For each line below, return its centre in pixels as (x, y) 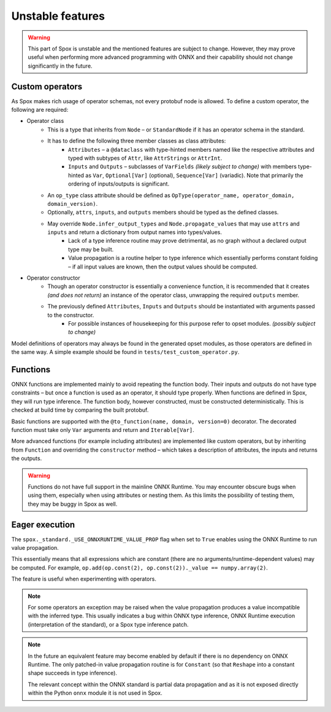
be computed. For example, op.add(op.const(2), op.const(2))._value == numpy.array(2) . (139, 568)
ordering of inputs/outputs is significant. (119, 184)
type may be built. (91, 249)
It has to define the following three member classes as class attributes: (137, 141)
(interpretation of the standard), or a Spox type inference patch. (108, 624)
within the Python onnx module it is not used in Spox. (95, 693)
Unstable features (58, 16)
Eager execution (43, 524)
